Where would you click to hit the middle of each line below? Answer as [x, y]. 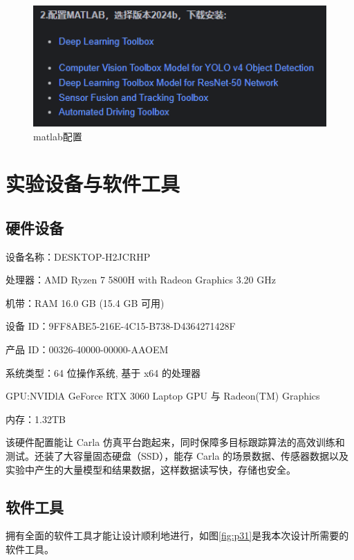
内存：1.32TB [36, 419]
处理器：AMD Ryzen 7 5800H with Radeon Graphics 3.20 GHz [141, 280]
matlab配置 [58, 136]
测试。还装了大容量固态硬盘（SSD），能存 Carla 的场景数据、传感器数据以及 [177, 456]
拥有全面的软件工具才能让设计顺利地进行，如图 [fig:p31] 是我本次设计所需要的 [177, 535]
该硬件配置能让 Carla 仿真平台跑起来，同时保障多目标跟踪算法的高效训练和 [175, 442]
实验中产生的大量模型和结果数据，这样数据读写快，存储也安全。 [151, 469]
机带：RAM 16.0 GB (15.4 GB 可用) [85, 302]
